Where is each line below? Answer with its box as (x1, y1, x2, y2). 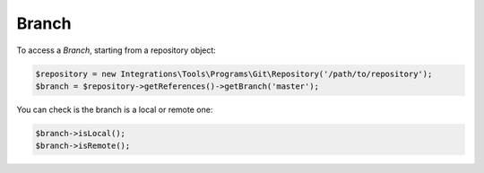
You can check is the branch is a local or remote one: (16, 104, 213, 115)
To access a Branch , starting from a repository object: (16, 45, 217, 56)
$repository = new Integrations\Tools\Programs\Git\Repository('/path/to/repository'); (35, 68, 433, 79)
